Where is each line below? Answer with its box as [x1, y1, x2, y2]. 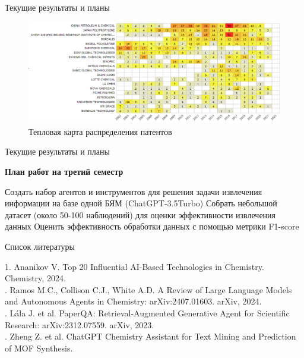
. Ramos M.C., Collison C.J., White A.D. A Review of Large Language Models [5, 283, 292, 296]
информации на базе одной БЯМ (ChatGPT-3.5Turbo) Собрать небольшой [5, 197, 277, 209]
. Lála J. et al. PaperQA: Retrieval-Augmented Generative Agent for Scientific [5, 306, 290, 319]
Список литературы [5, 240, 75, 252]
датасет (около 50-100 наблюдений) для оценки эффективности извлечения [5, 208, 276, 221]
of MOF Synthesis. [5, 341, 73, 354]
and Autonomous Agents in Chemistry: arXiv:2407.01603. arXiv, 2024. [5, 295, 262, 307]
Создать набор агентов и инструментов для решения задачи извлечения [5, 185, 262, 197]
